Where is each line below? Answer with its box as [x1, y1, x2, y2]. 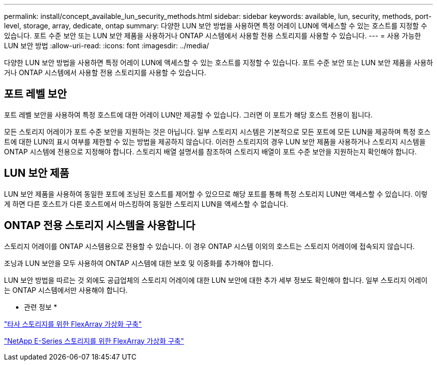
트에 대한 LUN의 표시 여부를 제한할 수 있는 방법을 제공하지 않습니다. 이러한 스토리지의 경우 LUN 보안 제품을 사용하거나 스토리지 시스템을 [4, 137, 426, 146]
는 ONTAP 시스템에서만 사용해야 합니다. [4, 285, 128, 294]
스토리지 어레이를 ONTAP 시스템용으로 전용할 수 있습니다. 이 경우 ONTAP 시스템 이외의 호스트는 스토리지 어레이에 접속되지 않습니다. [4, 242, 415, 250]
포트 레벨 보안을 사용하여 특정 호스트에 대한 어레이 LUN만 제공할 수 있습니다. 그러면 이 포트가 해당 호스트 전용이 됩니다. [4, 110, 373, 119]
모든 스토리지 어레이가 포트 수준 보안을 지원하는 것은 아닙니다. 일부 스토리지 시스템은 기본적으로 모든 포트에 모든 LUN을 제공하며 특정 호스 [4, 127, 431, 136]
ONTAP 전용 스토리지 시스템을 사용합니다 [4, 219, 196, 232]
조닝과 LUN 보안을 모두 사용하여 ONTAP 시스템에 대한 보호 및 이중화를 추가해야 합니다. [4, 258, 274, 267]
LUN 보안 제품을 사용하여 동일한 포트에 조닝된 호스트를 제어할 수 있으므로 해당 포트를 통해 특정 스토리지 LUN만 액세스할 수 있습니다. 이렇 [4, 189, 428, 198]
